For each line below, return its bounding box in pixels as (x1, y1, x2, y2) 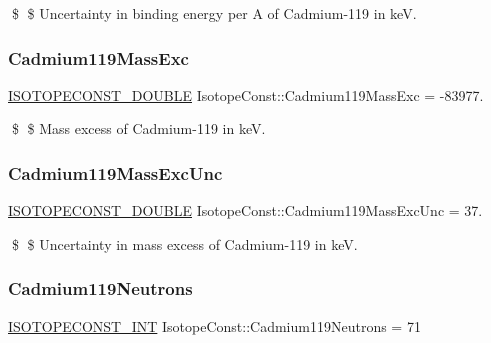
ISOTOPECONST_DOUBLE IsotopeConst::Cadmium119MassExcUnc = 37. (8, 200, 483, 221)
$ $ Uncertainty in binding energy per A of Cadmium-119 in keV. (11, 3, 417, 23)
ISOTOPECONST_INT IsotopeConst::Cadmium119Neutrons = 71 (8, 315, 421, 336)
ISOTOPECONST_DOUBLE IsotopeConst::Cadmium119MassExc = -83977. (8, 84, 484, 105)
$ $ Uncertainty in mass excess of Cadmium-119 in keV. (11, 233, 358, 254)
